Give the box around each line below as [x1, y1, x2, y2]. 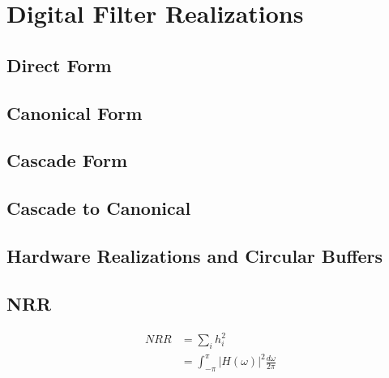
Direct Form [6, 52, 112, 77]
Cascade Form [6, 148, 128, 173]
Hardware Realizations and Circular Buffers [6, 243, 383, 268]
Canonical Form [6, 100, 143, 125]
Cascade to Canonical [6, 195, 191, 221]
